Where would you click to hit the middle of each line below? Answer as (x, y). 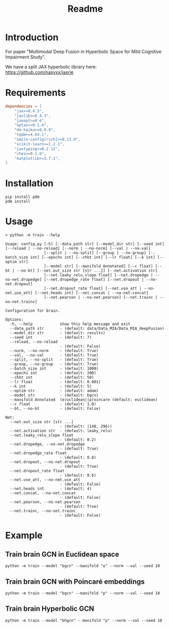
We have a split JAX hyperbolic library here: (51, 67)
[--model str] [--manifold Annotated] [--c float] (98, 266)
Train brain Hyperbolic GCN (50, 609)
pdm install (18, 201)
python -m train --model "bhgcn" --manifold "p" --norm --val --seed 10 (84, 620)
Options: (14, 320)
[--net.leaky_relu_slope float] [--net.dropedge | (98, 275)
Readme (85, 9)
